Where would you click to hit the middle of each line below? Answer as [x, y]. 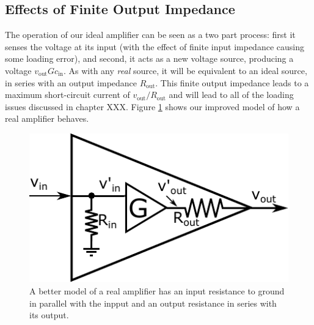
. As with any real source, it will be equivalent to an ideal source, [185, 70]
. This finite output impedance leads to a [232, 82]
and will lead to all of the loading [231, 95]
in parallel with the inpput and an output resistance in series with [153, 303]
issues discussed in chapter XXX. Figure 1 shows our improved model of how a [152, 106]
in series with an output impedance [71, 82]
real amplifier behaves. [47, 118]
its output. [49, 315]
